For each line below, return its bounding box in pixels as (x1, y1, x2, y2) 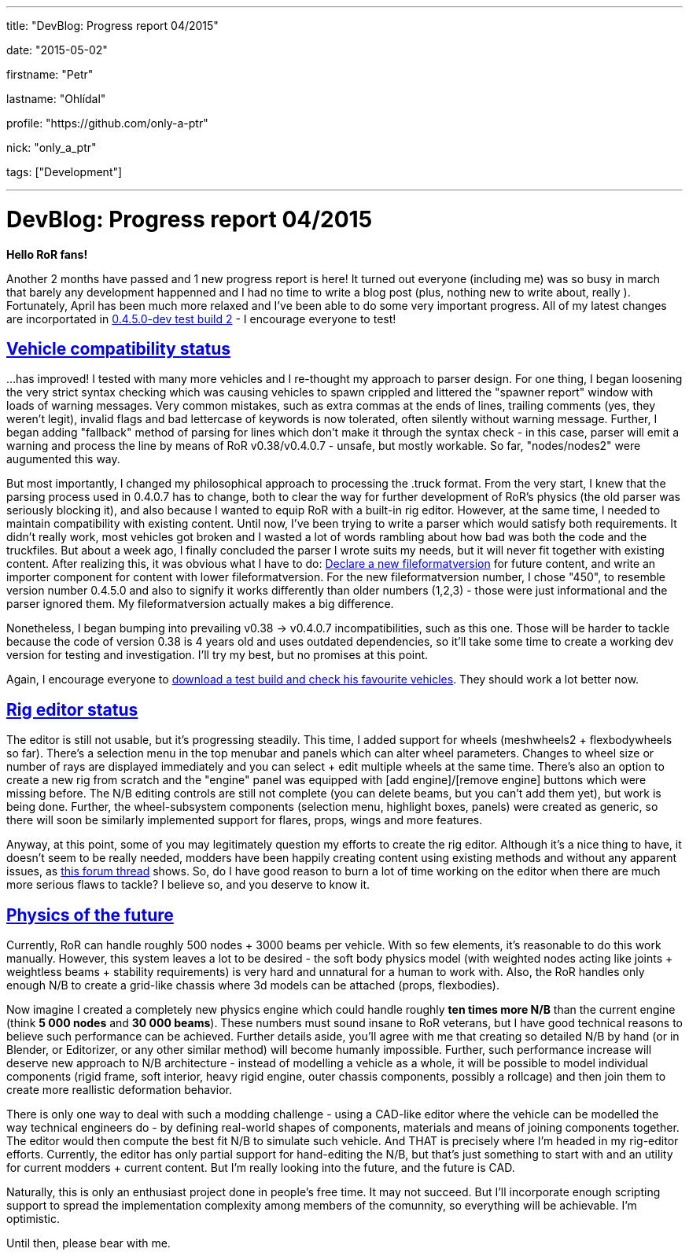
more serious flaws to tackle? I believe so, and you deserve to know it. (6, 878, 370, 892)
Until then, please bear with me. (6, 1236, 171, 1250)
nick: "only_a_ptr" (6, 141, 97, 154)
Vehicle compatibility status (6, 338, 230, 359)
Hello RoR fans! (6, 247, 88, 261)
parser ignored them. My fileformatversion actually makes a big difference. (6, 597, 394, 611)
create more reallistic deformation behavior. (6, 1083, 233, 1097)
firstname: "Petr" (6, 68, 94, 81)
